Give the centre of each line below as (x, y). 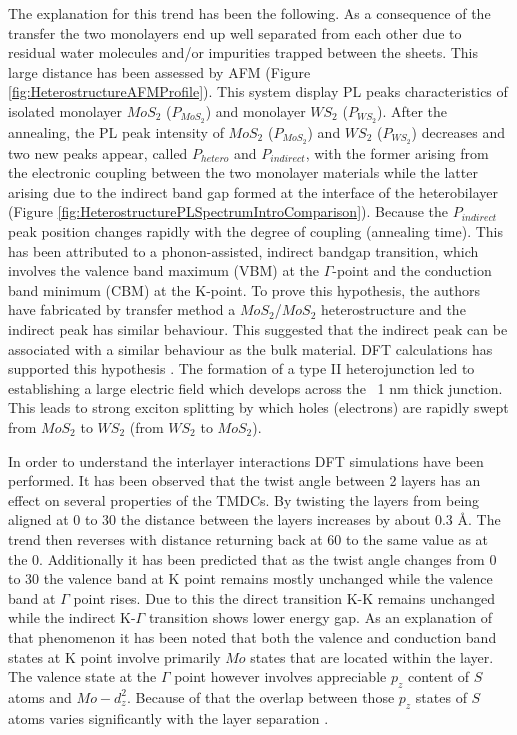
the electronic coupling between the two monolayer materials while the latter (243, 172)
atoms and (40, 696)
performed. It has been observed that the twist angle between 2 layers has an (244, 480)
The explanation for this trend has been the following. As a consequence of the (249, 13)
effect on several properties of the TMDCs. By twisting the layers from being (244, 499)
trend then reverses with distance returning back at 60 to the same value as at (248, 538)
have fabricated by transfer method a (122, 309)
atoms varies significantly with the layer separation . (168, 717)
